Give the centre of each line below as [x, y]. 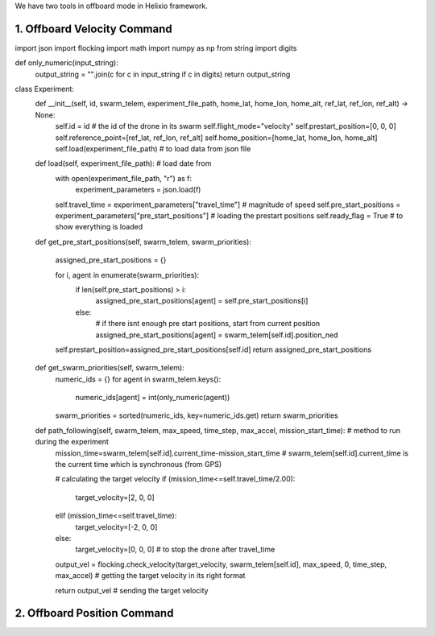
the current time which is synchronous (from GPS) [139, 465]
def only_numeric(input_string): [66, 63]
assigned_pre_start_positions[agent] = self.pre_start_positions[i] [202, 301]
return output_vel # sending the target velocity [132, 590]
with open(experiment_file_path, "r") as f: [124, 178]
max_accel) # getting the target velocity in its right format [150, 576]
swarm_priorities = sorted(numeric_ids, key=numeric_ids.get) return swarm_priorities [197, 415]
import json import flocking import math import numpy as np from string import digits [156, 47]
